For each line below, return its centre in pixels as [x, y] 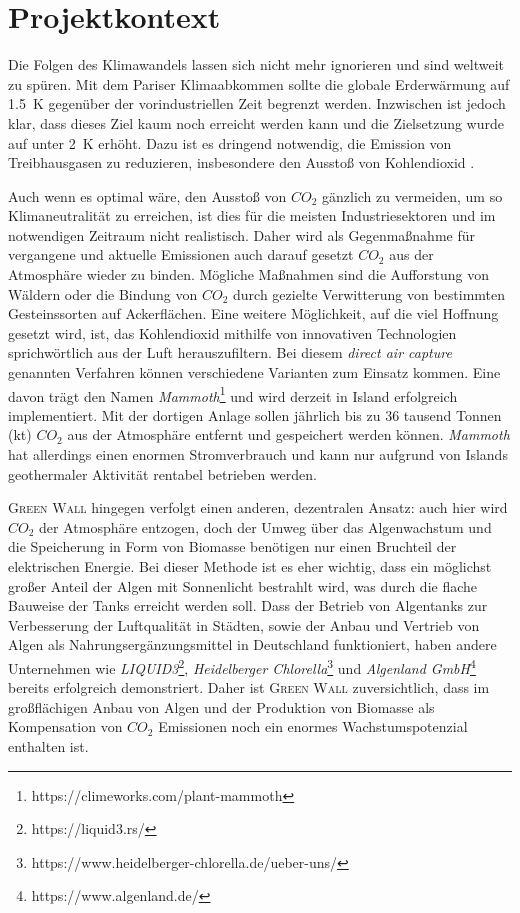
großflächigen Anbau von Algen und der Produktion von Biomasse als [221, 706]
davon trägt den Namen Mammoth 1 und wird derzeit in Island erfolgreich [233, 394]
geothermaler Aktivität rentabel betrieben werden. [162, 473]
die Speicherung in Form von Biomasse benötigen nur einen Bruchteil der [232, 546]
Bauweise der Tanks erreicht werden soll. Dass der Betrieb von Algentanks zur [248, 605]
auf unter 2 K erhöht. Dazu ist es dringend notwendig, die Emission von [230, 142]
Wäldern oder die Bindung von [103, 293]
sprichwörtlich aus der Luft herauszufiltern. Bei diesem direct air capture [230, 352]
